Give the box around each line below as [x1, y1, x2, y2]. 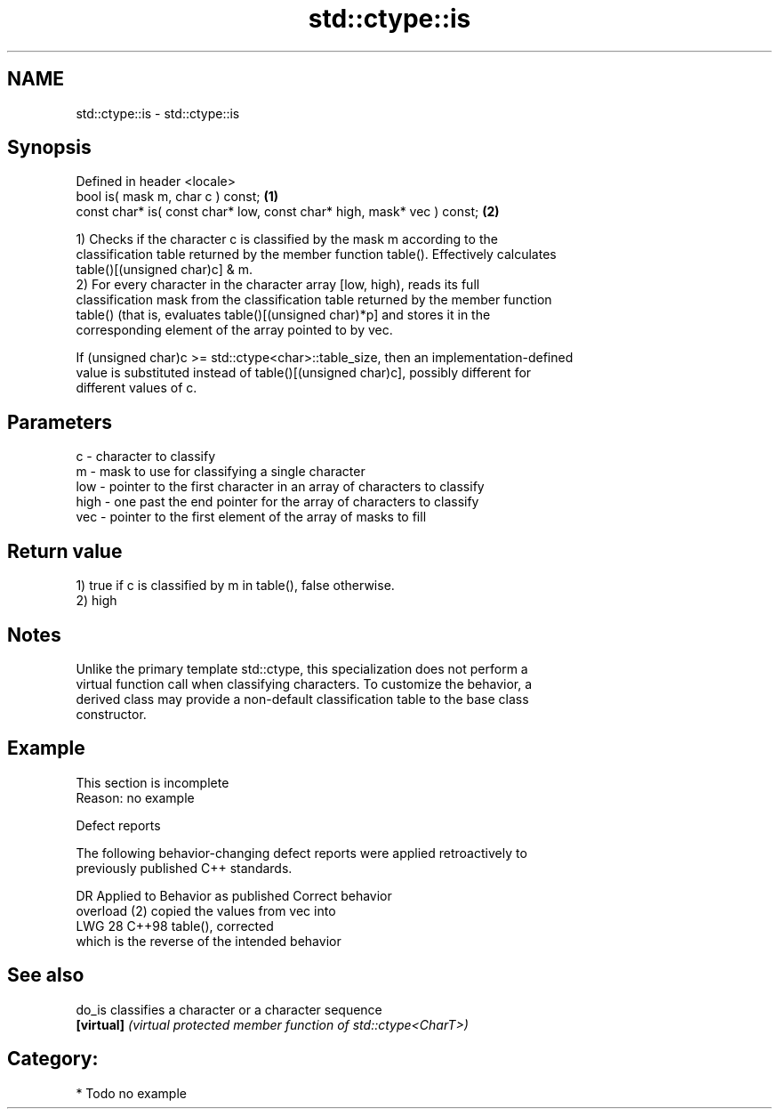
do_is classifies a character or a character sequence [76, 1001, 382, 1017]
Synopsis [7, 136, 92, 159]
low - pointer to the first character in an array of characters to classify [76, 479, 485, 495]
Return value [7, 539, 123, 562]
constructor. [76, 706, 147, 722]
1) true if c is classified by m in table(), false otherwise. [76, 578, 395, 594]
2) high [76, 593, 117, 609]
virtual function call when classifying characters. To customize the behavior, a [76, 675, 533, 691]
